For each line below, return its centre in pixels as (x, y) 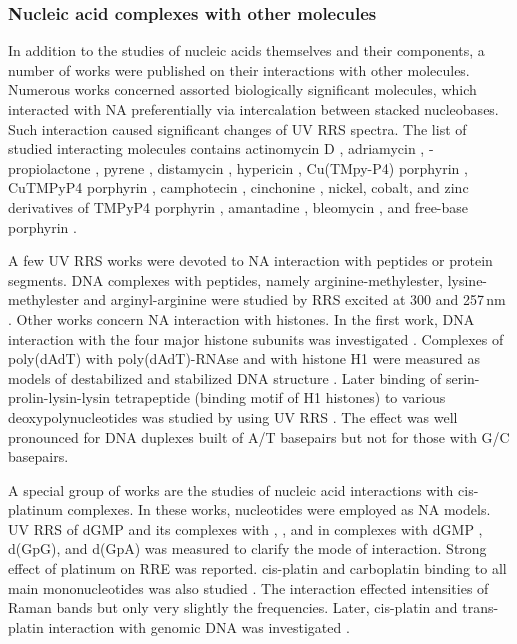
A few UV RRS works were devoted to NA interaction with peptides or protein (250, 260)
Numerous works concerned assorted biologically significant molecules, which (242, 89)
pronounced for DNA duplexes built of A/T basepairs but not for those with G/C (259, 436)
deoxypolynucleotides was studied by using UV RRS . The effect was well (233, 416)
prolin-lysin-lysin (59, 397)
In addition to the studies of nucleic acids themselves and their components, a (246, 50)
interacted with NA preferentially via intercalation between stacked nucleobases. (253, 109)
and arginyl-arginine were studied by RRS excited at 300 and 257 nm (294, 299)
